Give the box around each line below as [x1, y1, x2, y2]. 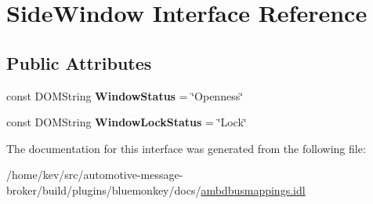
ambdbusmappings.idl [201, 181, 306, 198]
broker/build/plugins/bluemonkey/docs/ [6, 181, 201, 198]
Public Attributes [6, 50, 152, 75]
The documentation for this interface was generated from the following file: [6, 140, 366, 156]
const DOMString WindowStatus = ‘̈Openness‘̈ [6, 87, 244, 104]
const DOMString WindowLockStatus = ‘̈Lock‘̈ [6, 114, 247, 130]
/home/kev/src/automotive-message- [6, 166, 183, 183]
